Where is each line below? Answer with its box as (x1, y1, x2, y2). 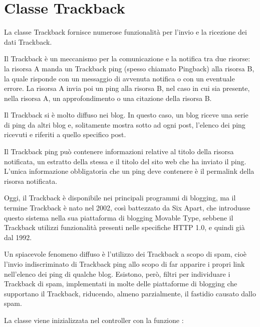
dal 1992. (4, 232, 32, 242)
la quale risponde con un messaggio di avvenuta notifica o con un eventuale (4, 73, 235, 83)
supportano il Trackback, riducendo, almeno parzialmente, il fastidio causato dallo (4, 288, 256, 298)
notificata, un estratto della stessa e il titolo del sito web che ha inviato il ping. (4, 156, 246, 166)
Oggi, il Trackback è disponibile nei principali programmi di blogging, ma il (4, 192, 236, 203)
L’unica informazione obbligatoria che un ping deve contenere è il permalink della (4, 166, 254, 176)
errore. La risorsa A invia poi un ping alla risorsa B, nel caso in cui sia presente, (4, 83, 250, 93)
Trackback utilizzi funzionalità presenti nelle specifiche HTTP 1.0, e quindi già (4, 222, 245, 233)
